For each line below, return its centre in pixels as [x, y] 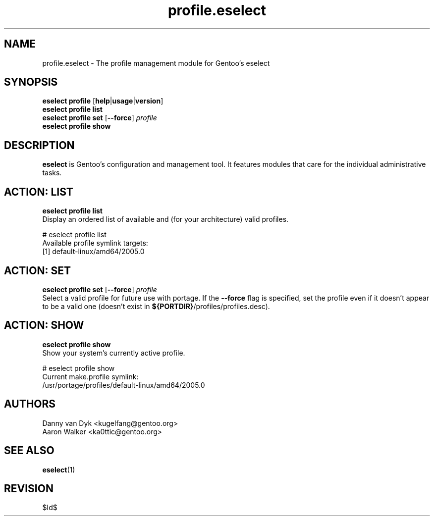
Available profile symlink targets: [95, 243]
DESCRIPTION [39, 145]
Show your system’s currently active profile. [114, 353]
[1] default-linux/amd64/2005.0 [93, 252]
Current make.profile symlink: [90, 376]
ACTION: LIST [39, 192]
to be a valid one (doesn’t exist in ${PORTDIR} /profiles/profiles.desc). [156, 306]
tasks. [52, 173]
